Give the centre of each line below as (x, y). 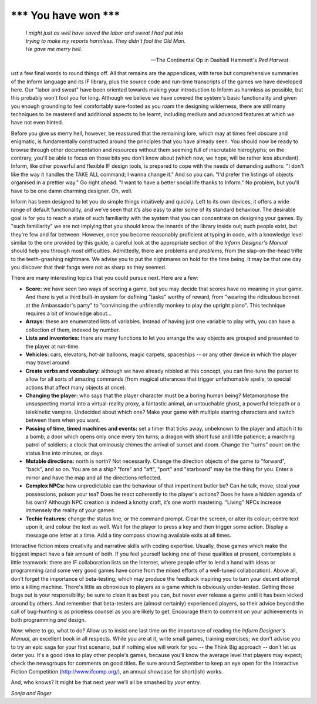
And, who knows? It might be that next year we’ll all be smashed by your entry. (106, 682)
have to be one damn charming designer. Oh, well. (72, 191)
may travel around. (48, 363)
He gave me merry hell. (54, 49)
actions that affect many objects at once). (76, 387)
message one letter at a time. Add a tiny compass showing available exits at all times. (129, 535)
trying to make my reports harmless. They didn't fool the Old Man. (106, 40)
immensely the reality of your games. (70, 510)
